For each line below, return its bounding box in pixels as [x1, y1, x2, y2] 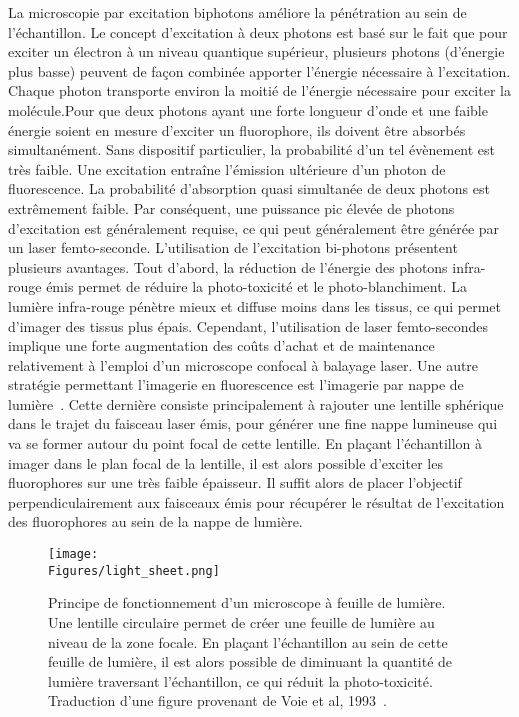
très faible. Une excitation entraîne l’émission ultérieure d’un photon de [8, 158, 446, 179]
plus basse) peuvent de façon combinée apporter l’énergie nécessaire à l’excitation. [8, 60, 511, 81]
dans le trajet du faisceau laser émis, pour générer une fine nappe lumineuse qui [8, 413, 498, 434]
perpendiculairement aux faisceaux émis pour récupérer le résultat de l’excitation [8, 491, 505, 512]
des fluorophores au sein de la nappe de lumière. [8, 511, 303, 532]
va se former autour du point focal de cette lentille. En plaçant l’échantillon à [8, 433, 483, 454]
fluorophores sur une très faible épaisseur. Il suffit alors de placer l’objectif [8, 472, 462, 493]
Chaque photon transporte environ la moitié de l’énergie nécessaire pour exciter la [8, 80, 511, 101]
